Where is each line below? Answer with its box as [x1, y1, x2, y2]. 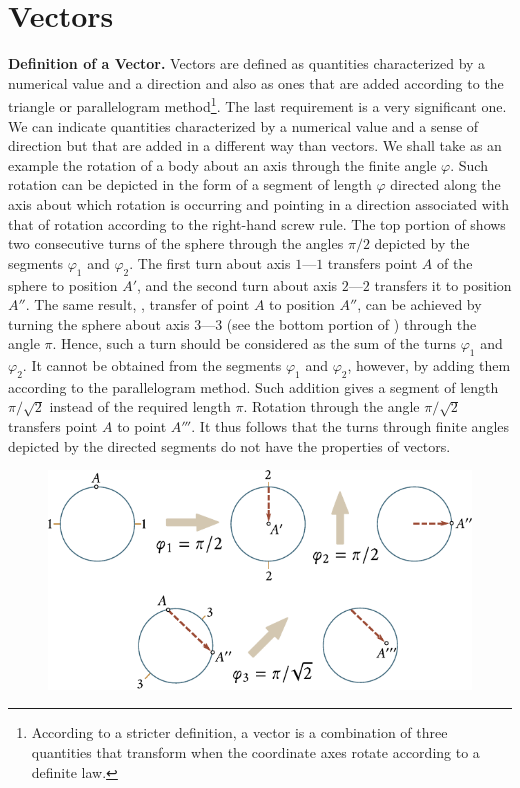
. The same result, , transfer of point [25, 294, 250, 315]
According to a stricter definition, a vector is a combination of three [31, 722, 448, 743]
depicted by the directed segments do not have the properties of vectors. [8, 435, 451, 456]
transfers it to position [374, 274, 512, 295]
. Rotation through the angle [243, 396, 420, 417]
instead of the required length [49, 396, 231, 417]
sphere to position [8, 274, 118, 295]
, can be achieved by [357, 294, 482, 315]
